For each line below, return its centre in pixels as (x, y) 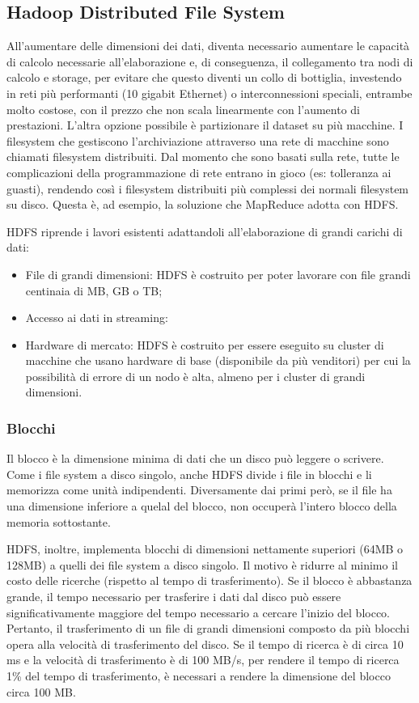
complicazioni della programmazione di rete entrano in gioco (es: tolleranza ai (199, 172)
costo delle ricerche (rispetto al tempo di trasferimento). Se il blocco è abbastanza (209, 580)
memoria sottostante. (59, 521)
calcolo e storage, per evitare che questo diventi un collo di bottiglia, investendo (204, 77)
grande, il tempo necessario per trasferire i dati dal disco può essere (174, 597)
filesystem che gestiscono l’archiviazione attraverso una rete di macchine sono (198, 140)
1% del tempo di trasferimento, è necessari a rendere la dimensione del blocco (199, 676)
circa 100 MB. (41, 691)
